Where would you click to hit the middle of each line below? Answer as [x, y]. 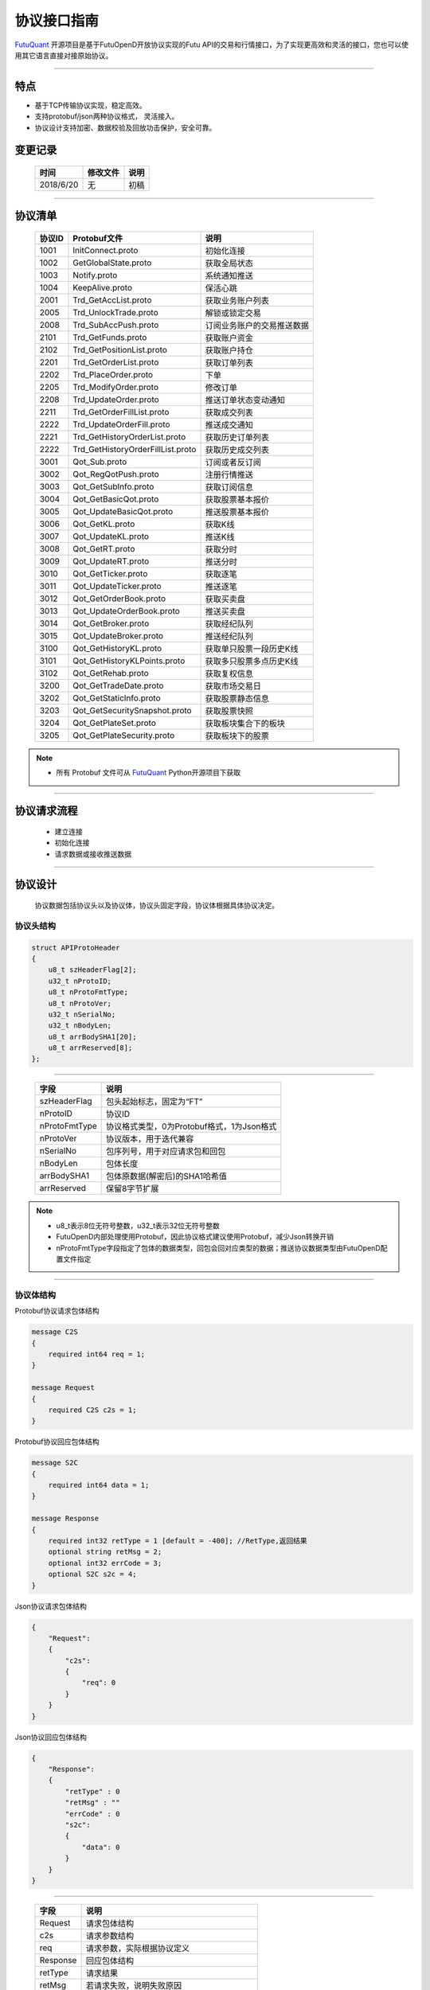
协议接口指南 [57, 21]
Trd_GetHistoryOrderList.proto [129, 437]
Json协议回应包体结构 [51, 1737]
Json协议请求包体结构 [51, 1606]
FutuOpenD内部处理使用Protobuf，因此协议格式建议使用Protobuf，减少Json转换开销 [195, 1237]
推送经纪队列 [229, 637]
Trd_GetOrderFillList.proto [121, 412]
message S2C [55, 1463]
